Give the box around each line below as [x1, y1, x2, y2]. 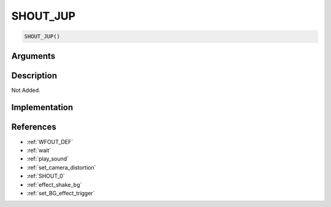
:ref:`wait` [26, 146, 51, 154]
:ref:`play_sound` [26, 155, 69, 162]
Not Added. [11, 86, 41, 94]
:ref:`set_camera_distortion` [26, 164, 96, 171]
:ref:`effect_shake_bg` [26, 181, 82, 188]
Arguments [11, 51, 56, 61]
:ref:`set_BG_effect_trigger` [26, 189, 95, 197]
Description [11, 70, 58, 81]
